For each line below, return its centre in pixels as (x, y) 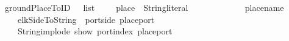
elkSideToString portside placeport (86, 19)
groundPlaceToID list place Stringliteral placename (144, 7)
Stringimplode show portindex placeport (95, 31)
